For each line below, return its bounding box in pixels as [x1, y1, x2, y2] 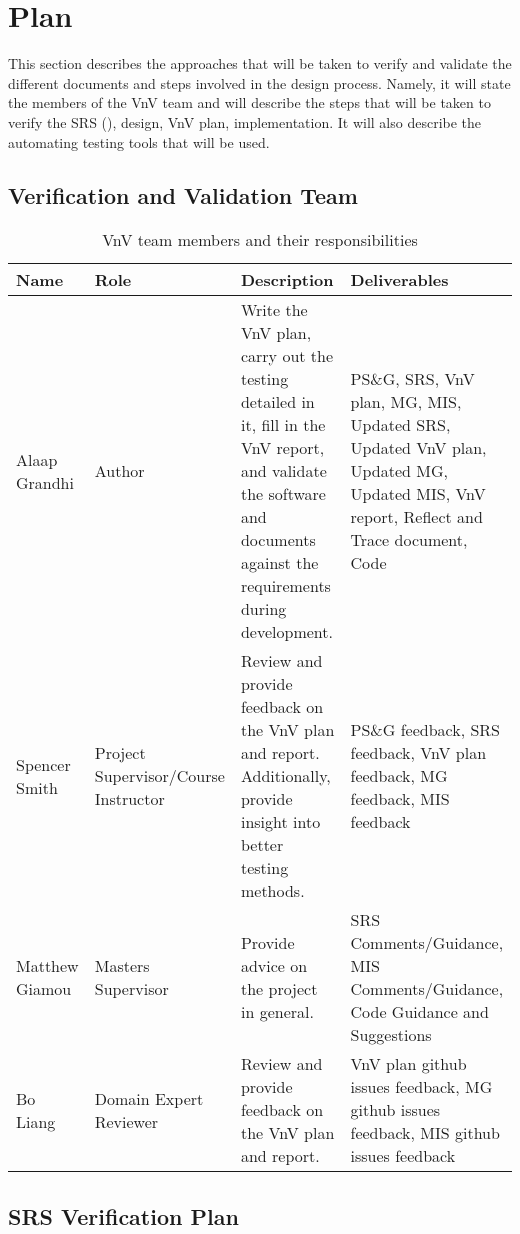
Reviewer [94, 1109, 159, 1133]
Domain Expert [94, 1086, 204, 1110]
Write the [240, 298, 308, 322]
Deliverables [350, 268, 449, 292]
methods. [240, 879, 305, 903]
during [240, 597, 287, 621]
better [240, 833, 284, 857]
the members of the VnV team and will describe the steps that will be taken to [8, 92, 491, 113]
